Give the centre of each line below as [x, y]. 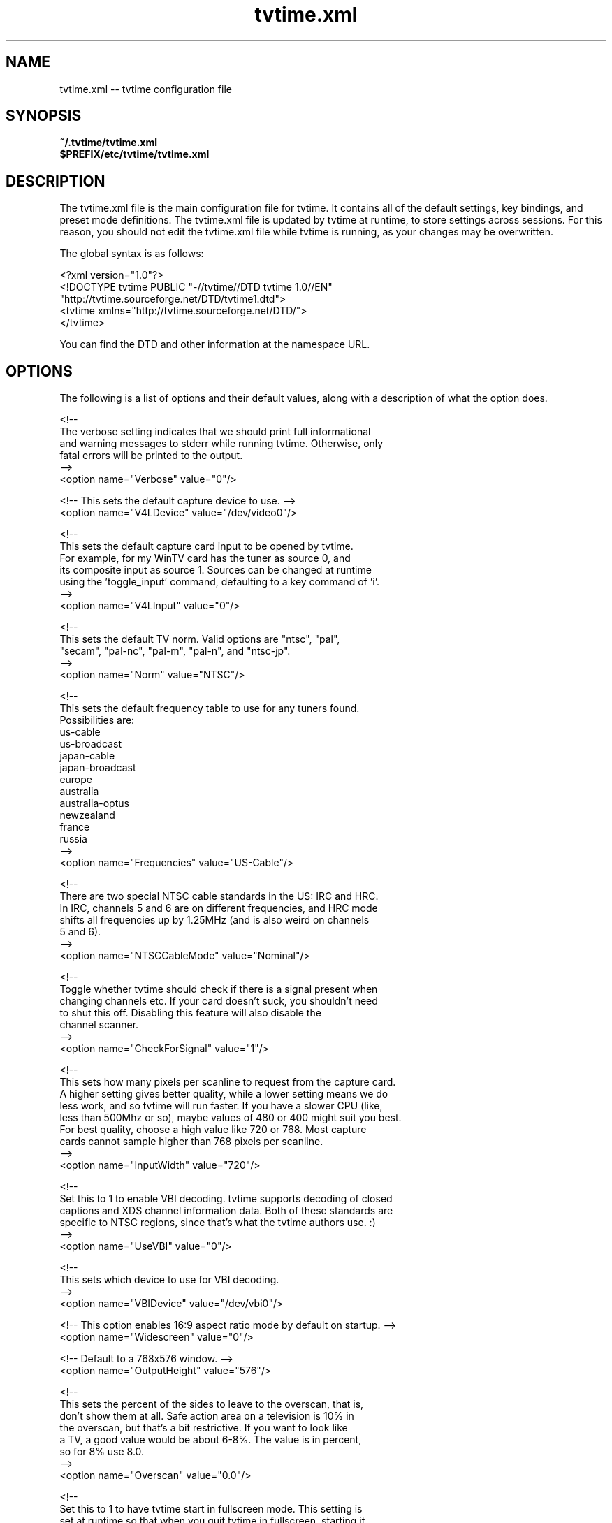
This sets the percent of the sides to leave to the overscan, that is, [212, 1404]
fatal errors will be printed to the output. [151, 456]
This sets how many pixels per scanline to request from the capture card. [228, 1082]
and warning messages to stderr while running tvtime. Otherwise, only [221, 444]
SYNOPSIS [44, 116]
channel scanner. [99, 1025]
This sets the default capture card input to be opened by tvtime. [206, 546]
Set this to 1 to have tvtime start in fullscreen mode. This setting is [211, 1509]
